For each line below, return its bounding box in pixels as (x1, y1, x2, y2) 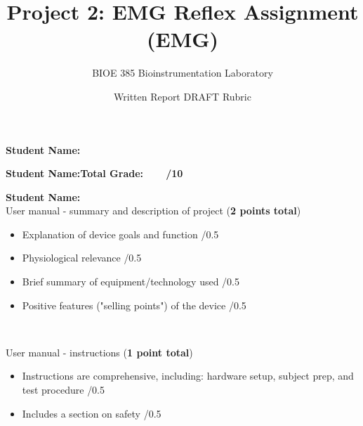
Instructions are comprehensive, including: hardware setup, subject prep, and (22, 368, 354, 383)
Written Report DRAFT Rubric (114, 89, 251, 103)
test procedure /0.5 (22, 382, 105, 397)
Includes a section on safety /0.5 (22, 406, 161, 420)
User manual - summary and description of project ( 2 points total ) (6, 203, 301, 218)
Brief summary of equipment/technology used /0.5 (22, 274, 240, 289)
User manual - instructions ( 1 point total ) (6, 344, 193, 359)
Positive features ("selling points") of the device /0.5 (22, 297, 246, 312)
